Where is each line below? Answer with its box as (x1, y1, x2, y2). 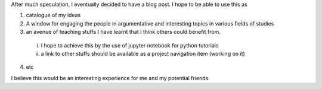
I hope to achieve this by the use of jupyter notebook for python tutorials (41, 42, 219, 49)
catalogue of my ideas (26, 12, 81, 19)
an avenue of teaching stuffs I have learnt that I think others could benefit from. (26, 28, 221, 36)
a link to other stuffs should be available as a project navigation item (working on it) (41, 50, 246, 57)
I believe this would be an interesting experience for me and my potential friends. (11, 74, 210, 81)
